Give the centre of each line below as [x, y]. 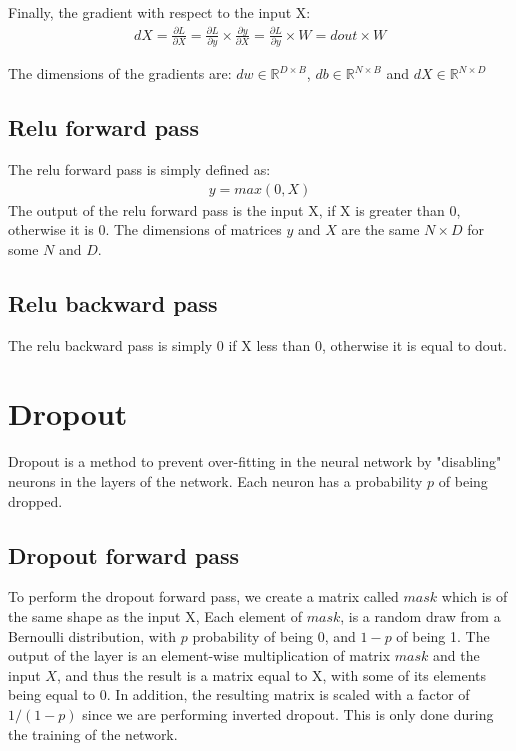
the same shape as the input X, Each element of [155, 615]
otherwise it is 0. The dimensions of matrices [145, 229]
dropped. [35, 500]
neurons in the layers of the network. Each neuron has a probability [215, 480]
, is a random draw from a [420, 615]
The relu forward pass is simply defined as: [139, 169]
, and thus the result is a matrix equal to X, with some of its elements [271, 674]
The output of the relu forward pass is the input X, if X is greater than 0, [234, 209]
